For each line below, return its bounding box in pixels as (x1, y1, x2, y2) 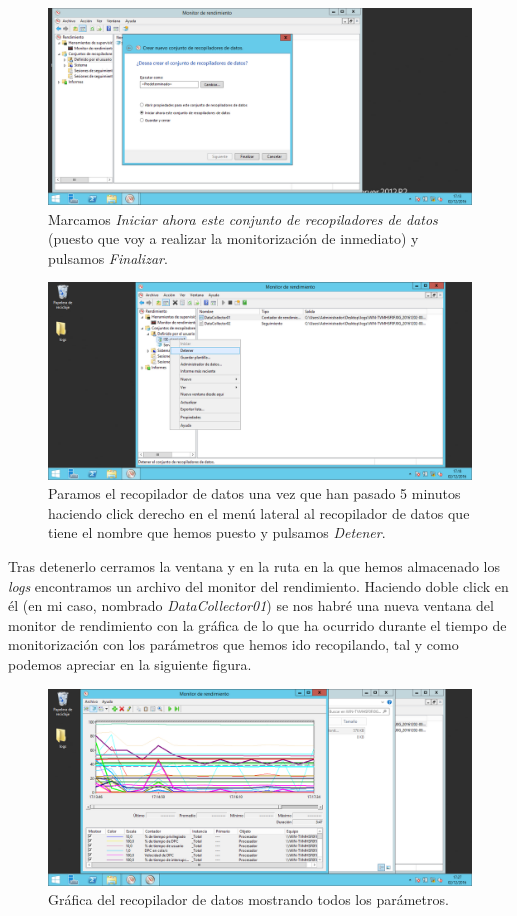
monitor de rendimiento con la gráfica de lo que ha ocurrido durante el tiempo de (8, 614, 507, 635)
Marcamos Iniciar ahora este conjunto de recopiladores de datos (48, 208, 438, 229)
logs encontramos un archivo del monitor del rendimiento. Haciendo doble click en (8, 575, 509, 596)
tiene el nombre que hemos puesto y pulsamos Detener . (48, 522, 386, 543)
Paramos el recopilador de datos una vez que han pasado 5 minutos (48, 483, 461, 504)
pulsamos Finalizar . (48, 247, 168, 268)
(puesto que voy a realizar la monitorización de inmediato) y (48, 228, 419, 249)
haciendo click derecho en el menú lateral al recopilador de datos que (48, 502, 470, 523)
